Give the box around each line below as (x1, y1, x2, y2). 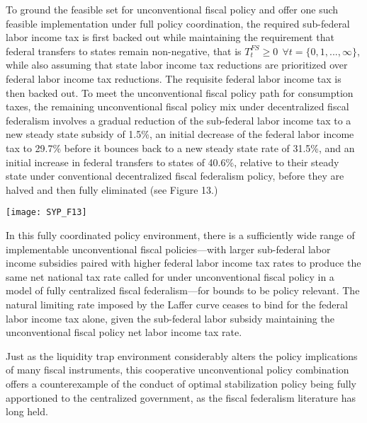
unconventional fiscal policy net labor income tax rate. (6, 325, 242, 340)
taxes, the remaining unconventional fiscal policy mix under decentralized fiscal (6, 99, 349, 114)
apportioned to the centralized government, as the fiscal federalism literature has (6, 390, 356, 405)
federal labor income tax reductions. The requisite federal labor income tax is (6, 71, 341, 86)
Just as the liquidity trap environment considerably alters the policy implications (6, 348, 358, 363)
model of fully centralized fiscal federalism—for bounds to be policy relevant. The (6, 283, 360, 298)
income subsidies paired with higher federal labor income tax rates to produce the (6, 255, 361, 270)
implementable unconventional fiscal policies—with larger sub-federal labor (6, 241, 331, 256)
